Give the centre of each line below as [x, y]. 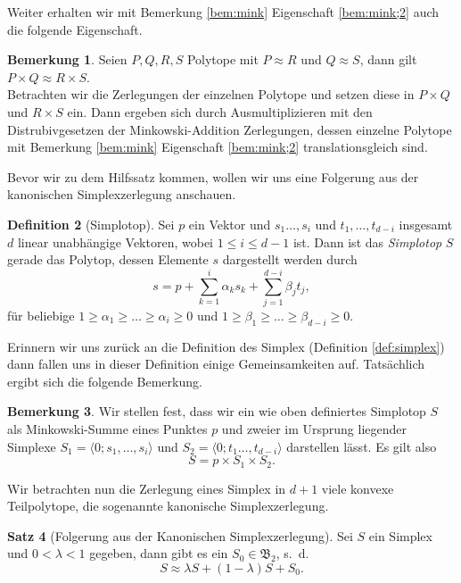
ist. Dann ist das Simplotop [367, 242]
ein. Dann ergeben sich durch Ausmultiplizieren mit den [220, 111]
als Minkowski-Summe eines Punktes [107, 429]
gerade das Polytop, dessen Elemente [108, 259]
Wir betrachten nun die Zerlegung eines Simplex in [147, 488]
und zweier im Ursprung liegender [314, 429]
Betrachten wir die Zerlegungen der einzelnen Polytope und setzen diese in [211, 94]
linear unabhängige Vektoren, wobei [115, 242]
